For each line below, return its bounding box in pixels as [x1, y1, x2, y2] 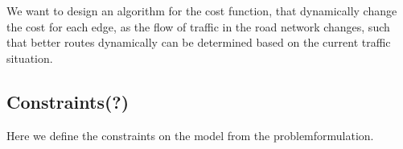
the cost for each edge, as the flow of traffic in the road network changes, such [6, 18, 390, 35]
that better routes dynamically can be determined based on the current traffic [6, 34, 391, 51]
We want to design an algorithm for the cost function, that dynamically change [6, 2, 397, 19]
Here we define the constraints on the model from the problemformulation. [6, 126, 374, 143]
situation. [6, 49, 53, 66]
